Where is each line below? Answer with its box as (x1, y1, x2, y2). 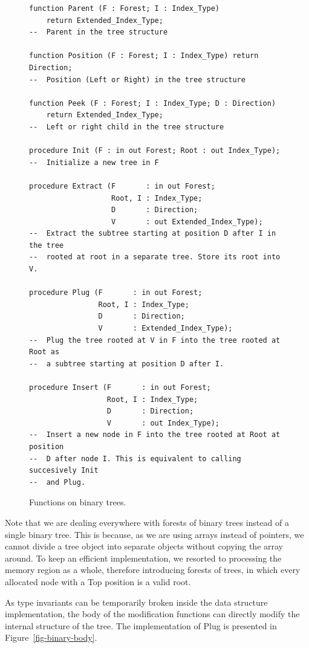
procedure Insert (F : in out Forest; (29, 383, 211, 392)
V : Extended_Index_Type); (98, 324, 233, 333)
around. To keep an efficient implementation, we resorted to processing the (5, 551, 282, 564)
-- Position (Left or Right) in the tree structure (29, 75, 246, 84)
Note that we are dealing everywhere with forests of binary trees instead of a (5, 516, 289, 528)
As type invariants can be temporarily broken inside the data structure (5, 595, 268, 608)
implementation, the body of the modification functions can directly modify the (5, 607, 300, 620)
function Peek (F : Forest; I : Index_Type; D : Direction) (29, 99, 276, 108)
